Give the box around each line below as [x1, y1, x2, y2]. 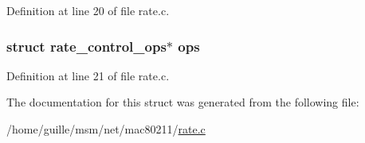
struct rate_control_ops [6, 36, 167, 56]
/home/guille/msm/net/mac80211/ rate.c [6, 121, 206, 137]
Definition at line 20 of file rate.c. [6, 2, 170, 18]
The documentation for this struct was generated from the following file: [6, 94, 359, 110]
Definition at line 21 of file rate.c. [6, 67, 170, 83]
